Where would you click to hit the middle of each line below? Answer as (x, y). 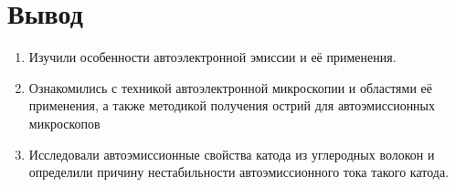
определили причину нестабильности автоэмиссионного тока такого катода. (239, 172)
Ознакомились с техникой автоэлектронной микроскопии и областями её (230, 87)
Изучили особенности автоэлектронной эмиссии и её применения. (212, 57)
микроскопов (64, 123)
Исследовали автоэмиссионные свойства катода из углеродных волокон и (232, 154)
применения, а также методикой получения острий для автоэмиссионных (232, 105)
